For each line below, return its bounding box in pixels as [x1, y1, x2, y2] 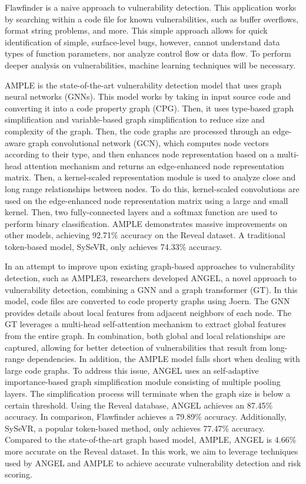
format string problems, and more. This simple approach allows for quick [5, 24, 268, 37]
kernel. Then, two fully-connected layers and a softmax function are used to [5, 206, 278, 218]
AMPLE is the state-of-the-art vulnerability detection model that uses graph [5, 78, 282, 91]
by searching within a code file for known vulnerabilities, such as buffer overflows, [5, 12, 299, 25]
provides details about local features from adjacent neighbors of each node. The [5, 306, 291, 318]
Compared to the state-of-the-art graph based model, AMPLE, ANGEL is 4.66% [5, 433, 297, 446]
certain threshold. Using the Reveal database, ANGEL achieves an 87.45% [5, 399, 273, 411]
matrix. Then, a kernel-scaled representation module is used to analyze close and [5, 171, 296, 183]
